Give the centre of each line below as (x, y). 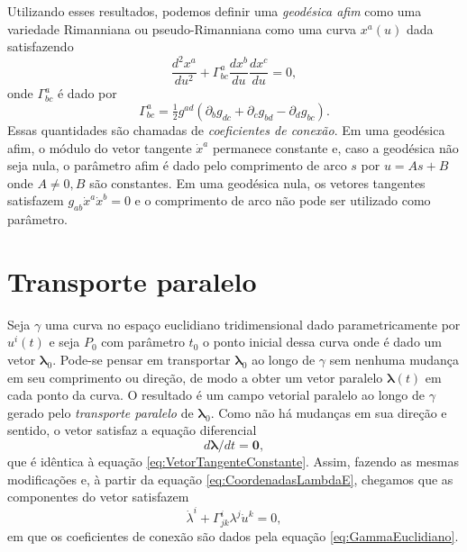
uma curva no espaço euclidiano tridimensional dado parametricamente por (252, 324)
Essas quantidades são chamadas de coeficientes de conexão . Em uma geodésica (226, 129)
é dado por (87, 93)
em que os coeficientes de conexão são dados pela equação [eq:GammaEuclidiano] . (233, 536)
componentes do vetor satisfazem (98, 497)
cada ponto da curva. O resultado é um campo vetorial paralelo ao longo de (216, 395)
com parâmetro (143, 342)
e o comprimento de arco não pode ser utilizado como (283, 200)
